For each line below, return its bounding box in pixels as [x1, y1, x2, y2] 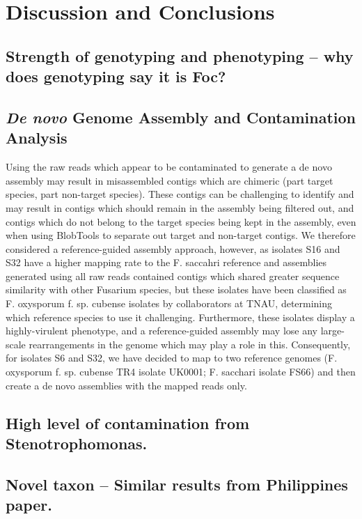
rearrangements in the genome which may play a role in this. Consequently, [29, 336, 351, 351]
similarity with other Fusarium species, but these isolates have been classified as [6, 282, 347, 297]
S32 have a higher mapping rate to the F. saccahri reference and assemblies [6, 255, 327, 270]
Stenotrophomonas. [6, 433, 148, 454]
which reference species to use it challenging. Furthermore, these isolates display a [6, 309, 355, 324]
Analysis [6, 127, 68, 148]
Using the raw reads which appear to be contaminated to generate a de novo [6, 160, 332, 174]
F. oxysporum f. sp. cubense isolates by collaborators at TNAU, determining [6, 296, 333, 311]
